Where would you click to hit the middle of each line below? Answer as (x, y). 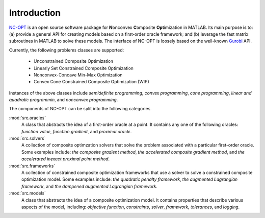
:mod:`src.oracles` (27, 118)
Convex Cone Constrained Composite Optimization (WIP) (91, 82)
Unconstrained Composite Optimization (74, 61)
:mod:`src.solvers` (27, 138)
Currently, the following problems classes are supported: (66, 50)
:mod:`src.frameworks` (32, 166)
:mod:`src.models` (27, 193)
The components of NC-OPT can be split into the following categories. (80, 109)
